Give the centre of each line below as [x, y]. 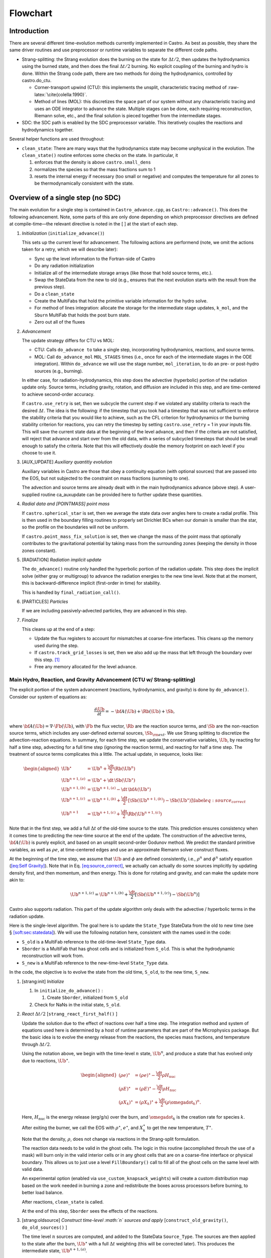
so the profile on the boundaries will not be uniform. [75, 527]
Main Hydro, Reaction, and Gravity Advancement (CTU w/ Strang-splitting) [102, 679]
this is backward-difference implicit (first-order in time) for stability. [91, 583]
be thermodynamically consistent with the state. [84, 183]
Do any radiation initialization [64, 266]
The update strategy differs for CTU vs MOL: [68, 341]
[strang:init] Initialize [43, 981]
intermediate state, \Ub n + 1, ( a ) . [54, 1250]
